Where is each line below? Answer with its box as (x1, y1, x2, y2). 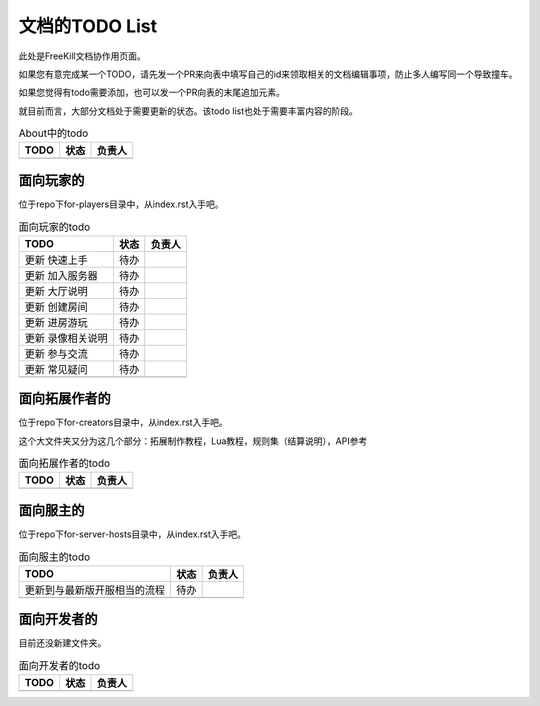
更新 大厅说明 (24, 284, 89, 298)
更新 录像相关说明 (24, 331, 109, 345)
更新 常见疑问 (24, 362, 89, 376)
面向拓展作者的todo (18, 456, 111, 470)
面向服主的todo (18, 550, 91, 564)
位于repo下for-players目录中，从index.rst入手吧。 (18, 198, 224, 210)
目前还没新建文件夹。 (18, 637, 107, 649)
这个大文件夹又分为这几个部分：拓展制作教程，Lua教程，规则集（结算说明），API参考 (18, 435, 368, 447)
